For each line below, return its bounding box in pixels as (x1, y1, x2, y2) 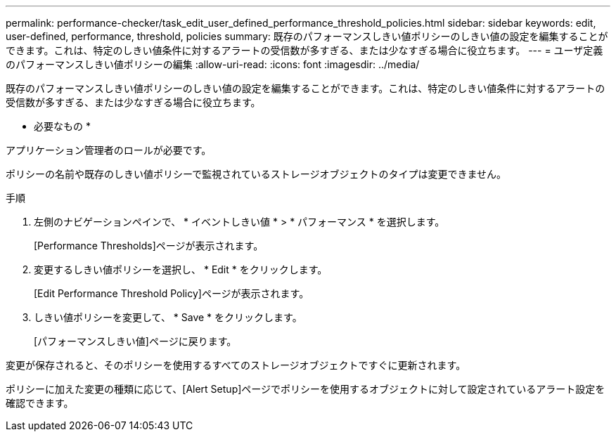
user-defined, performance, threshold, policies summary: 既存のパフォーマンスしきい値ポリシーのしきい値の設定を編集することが (6, 30, 608, 42)
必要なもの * (34, 120, 91, 132)
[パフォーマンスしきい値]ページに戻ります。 (34, 335, 237, 347)
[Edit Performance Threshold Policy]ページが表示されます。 (34, 287, 309, 299)
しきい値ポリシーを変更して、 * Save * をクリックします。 (34, 311, 302, 323)
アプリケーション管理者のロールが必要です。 (6, 144, 212, 156)
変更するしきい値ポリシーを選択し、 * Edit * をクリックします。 (34, 263, 328, 275)
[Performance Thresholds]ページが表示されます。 (34, 240, 264, 252)
